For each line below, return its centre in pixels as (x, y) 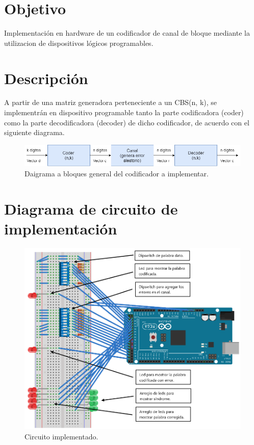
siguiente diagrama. (34, 132)
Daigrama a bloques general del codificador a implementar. (117, 173)
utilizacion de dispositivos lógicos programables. (79, 43)
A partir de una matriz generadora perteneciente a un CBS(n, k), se (111, 102)
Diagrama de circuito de (91, 208)
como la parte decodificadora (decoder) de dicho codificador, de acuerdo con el (127, 122)
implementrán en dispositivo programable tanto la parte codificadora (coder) (124, 112)
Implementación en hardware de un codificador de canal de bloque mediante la (127, 33)
